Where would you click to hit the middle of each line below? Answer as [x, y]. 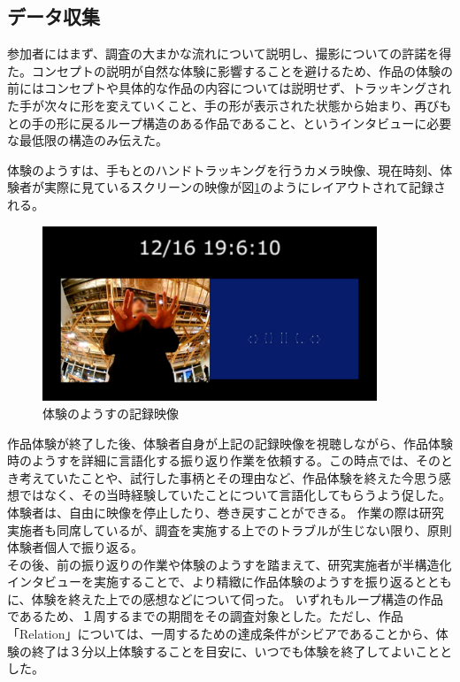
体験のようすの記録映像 [111, 413]
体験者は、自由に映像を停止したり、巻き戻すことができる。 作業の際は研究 [226, 512]
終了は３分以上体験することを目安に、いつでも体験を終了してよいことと [242, 651]
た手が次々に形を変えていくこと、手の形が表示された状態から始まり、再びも [230, 105]
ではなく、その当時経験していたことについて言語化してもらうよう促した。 [235, 495]
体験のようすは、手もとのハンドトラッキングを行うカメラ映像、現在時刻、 [224, 169]
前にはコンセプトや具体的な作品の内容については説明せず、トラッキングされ [229, 88]
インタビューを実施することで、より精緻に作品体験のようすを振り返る [211, 582]
